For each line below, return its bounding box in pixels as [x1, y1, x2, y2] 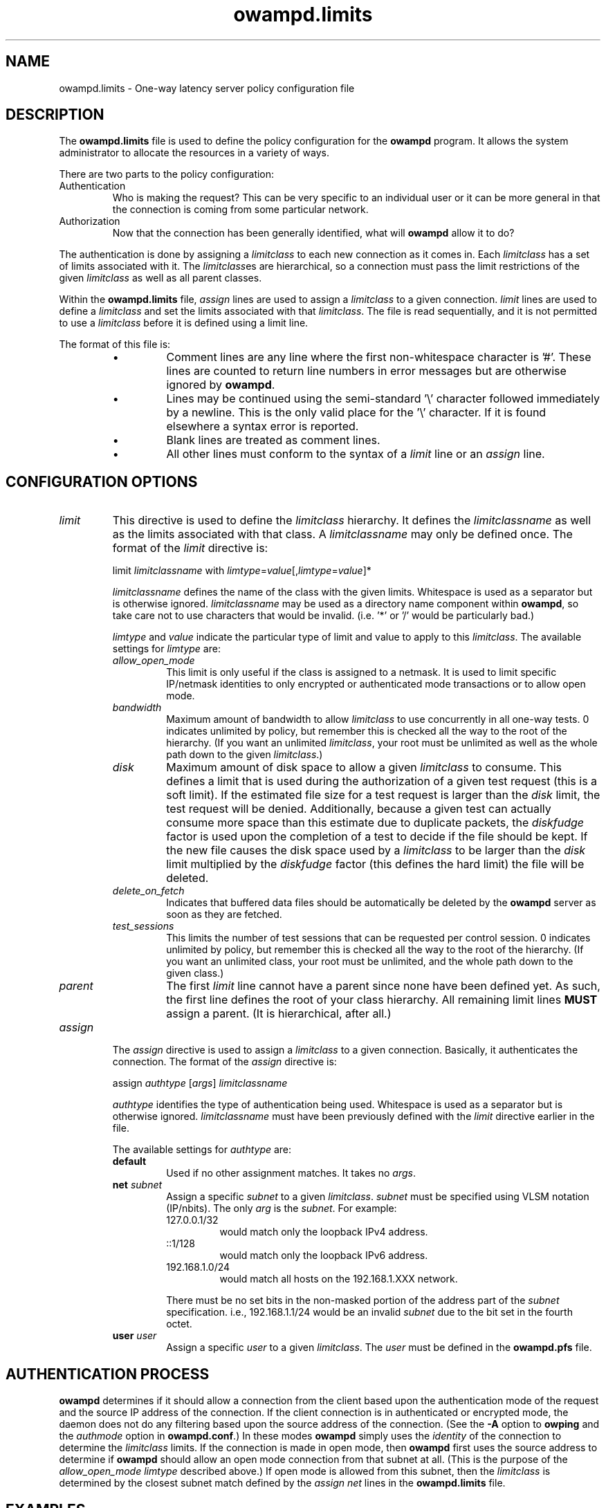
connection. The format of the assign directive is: [112, 1056, 337, 1068]
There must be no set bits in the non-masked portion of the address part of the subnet [166, 1294, 560, 1307]
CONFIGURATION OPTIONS [6, 472, 198, 490]
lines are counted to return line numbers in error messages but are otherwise [166, 364, 567, 378]
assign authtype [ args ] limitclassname [112, 1077, 288, 1089]
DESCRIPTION [6, 106, 104, 124]
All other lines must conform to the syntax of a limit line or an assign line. [166, 447, 545, 461]
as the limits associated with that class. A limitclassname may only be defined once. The [112, 527, 573, 542]
